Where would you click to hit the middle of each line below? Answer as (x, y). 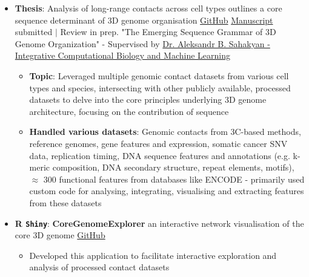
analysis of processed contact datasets (99, 267)
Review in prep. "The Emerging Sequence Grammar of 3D (168, 32)
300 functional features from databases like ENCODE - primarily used (174, 179)
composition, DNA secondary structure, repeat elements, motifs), (173, 167)
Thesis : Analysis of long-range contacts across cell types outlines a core (148, 8)
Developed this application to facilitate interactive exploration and (153, 255)
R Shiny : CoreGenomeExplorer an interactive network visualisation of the (159, 223)
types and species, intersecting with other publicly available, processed (160, 87)
